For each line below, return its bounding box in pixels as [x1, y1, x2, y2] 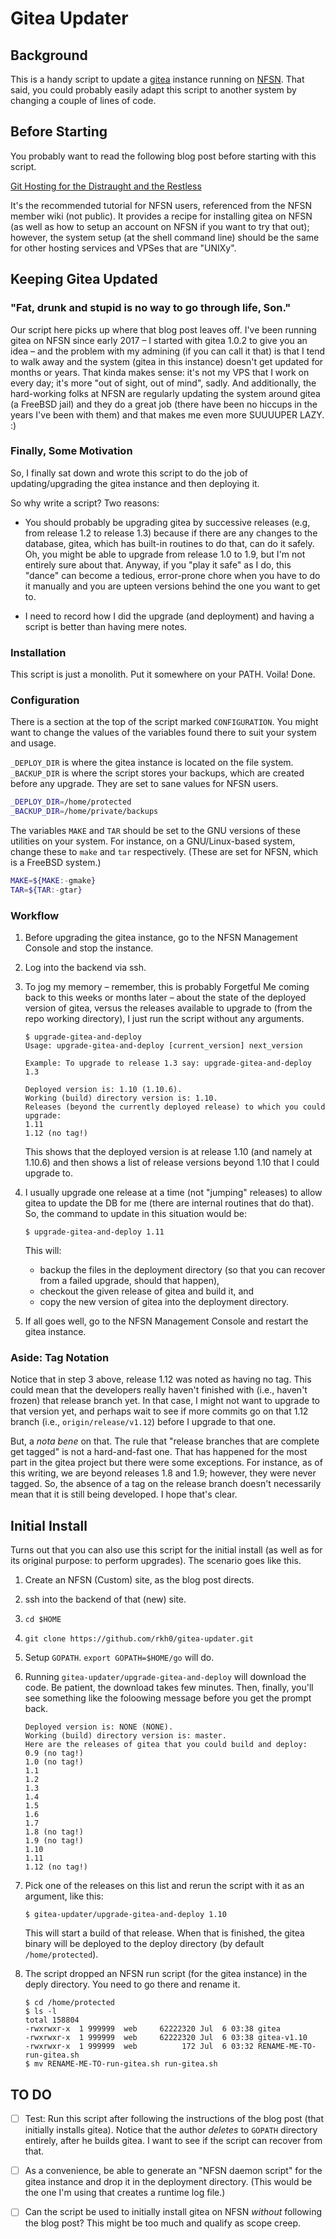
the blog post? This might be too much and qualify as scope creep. [24, 2217, 302, 2229]
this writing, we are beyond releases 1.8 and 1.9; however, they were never [10, 1467, 317, 1479]
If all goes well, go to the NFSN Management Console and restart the [24, 1315, 309, 1327]
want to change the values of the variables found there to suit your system [10, 727, 317, 739]
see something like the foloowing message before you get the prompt [24, 1692, 312, 1704]
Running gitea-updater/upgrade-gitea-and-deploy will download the [24, 1671, 307, 1683]
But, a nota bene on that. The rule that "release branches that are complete [10, 1435, 320, 1447]
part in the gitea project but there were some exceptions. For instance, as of [10, 1457, 323, 1469]
